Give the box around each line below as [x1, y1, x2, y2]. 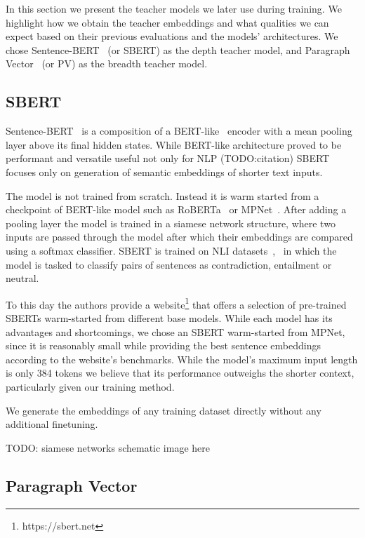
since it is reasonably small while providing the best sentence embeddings [6, 338, 321, 353]
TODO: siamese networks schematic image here [6, 440, 211, 455]
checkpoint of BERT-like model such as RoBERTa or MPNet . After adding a [6, 202, 347, 217]
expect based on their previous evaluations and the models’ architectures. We [6, 29, 338, 43]
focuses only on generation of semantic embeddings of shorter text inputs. [6, 164, 323, 179]
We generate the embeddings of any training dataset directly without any [6, 403, 321, 417]
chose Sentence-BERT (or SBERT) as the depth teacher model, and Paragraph [6, 42, 350, 57]
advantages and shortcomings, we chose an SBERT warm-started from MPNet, [6, 324, 345, 339]
